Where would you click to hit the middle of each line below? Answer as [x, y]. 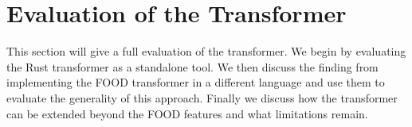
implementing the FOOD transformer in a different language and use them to [196, 82]
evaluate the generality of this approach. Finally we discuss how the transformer [202, 97]
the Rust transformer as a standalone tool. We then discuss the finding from [192, 66]
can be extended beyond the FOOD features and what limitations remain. [187, 113]
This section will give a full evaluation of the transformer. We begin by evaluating [206, 51]
